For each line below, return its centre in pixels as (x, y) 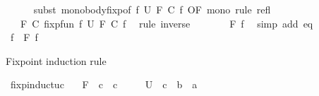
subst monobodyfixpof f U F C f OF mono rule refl (152, 9)
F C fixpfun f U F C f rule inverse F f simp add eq (167, 23)
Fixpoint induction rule (56, 60)
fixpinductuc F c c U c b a (104, 84)
